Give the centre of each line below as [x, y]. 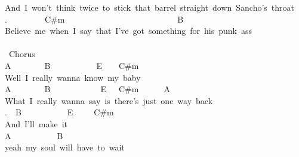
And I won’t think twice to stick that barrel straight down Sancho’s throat [150, 7]
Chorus [22, 54]
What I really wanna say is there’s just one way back [109, 100]
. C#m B [94, 19]
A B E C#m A [87, 89]
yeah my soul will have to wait [65, 147]
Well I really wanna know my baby [73, 77]
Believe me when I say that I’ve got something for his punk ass [129, 31]
